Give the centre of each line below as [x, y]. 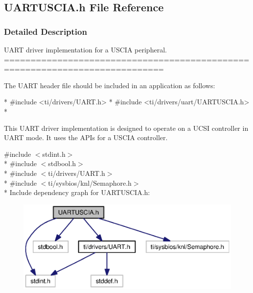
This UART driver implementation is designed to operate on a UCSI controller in [126, 128]
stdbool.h [62, 163]
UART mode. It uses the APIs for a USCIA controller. [86, 137]
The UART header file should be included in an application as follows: [110, 85]
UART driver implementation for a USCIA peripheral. [85, 49]
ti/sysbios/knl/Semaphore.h [90, 183]
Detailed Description [46, 31]
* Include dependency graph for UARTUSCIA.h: [77, 192]
